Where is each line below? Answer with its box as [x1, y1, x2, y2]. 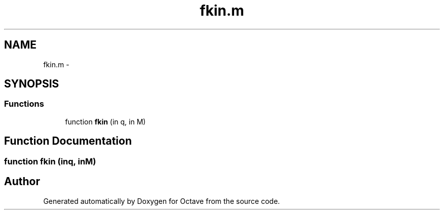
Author [4, 175, 40, 188]
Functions [4, 99, 44, 109]
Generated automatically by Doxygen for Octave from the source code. [43, 196, 280, 205]
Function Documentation [4, 135, 132, 148]
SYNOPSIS [4, 77, 59, 91]
